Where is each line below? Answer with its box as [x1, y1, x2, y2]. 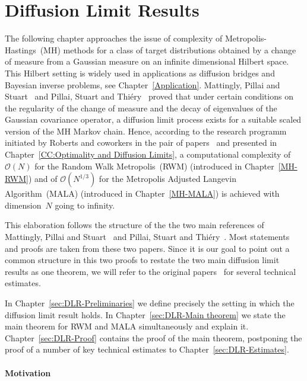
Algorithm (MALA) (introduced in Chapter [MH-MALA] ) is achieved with [5, 187, 280, 200]
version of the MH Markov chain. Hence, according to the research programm [5, 124, 287, 137]
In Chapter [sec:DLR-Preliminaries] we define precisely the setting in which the [5, 297, 295, 309]
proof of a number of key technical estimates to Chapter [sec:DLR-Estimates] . [5, 343, 289, 356]
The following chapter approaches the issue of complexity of [5, 32, 223, 44]
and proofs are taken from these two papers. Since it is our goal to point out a [5, 242, 290, 254]
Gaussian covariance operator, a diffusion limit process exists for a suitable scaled [5, 113, 302, 126]
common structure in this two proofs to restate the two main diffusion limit [5, 254, 280, 266]
